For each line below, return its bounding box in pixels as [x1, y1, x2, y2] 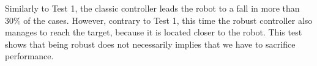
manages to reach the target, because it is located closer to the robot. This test [5, 26, 302, 38]
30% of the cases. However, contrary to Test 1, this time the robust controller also [5, 13, 313, 26]
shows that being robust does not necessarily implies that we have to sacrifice [5, 37, 296, 50]
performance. [5, 50, 54, 62]
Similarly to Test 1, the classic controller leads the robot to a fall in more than [5, 2, 300, 14]
